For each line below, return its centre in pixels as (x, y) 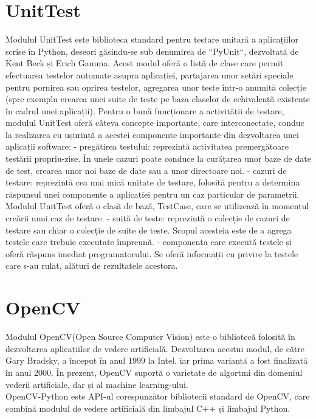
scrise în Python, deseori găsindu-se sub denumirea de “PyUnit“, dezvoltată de (152, 51)
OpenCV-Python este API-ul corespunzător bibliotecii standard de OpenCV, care (158, 396)
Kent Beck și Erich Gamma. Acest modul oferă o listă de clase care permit (145, 63)
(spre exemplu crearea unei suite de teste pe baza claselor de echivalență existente (158, 99)
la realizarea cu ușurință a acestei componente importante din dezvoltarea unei (152, 134)
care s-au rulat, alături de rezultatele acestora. (92, 265)
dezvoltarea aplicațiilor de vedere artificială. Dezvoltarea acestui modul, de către (155, 348)
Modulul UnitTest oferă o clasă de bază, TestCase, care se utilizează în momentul (157, 206)
